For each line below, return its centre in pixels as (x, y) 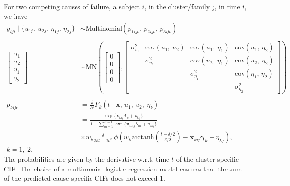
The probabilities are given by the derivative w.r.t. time (87, 159)
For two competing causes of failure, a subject (72, 6)
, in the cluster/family (177, 6)
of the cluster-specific (207, 159)
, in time (227, 6)
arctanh (143, 137)
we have (16, 16)
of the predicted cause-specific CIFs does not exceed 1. (84, 178)
